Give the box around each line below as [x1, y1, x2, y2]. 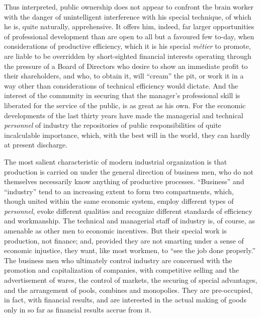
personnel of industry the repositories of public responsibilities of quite [4, 120, 221, 130]
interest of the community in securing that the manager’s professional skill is [4, 90, 240, 101]
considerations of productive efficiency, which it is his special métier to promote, [4, 41, 251, 51]
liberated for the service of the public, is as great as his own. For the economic [4, 100, 246, 110]
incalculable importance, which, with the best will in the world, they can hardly [4, 129, 250, 140]
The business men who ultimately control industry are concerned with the [4, 255, 232, 265]
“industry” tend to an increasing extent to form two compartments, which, [4, 186, 234, 196]
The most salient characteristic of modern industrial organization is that [4, 156, 227, 167]
